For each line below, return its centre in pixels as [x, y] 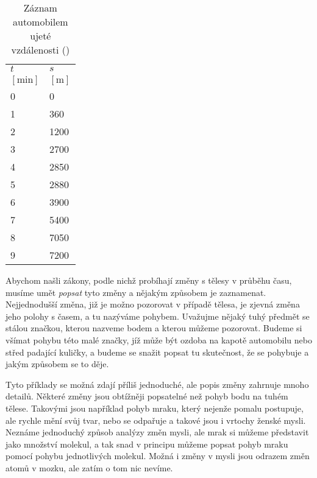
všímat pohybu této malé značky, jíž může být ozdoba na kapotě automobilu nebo [159, 339]
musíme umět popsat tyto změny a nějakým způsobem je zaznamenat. [136, 292]
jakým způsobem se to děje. [57, 364]
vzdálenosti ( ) [41, 50]
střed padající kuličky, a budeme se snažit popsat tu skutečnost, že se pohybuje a [157, 352]
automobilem [41, 22]
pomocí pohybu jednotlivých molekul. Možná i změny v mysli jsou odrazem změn [158, 456]
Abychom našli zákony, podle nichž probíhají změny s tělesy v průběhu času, [149, 280]
